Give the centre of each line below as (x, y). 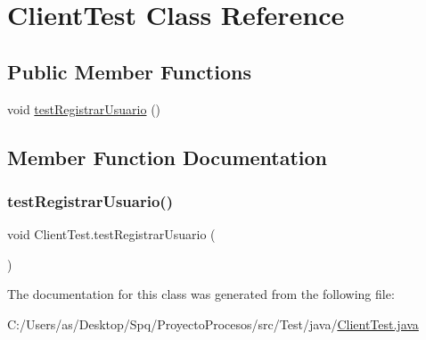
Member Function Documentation (168, 157)
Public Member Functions (129, 71)
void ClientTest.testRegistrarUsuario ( (111, 234)
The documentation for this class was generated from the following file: (201, 294)
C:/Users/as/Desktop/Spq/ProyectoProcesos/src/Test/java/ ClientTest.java (213, 323)
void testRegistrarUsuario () (84, 108)
